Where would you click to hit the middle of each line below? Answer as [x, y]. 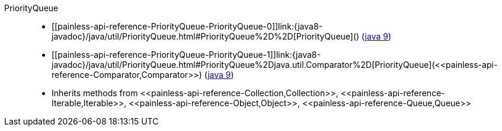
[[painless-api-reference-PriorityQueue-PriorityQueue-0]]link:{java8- [187, 26]
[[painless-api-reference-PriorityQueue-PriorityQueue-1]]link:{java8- [186, 55]
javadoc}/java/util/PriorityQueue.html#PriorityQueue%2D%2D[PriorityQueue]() [206, 36]
